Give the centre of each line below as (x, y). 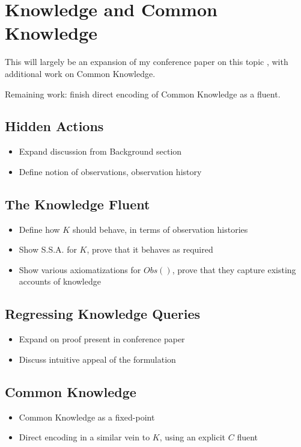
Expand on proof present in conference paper (102, 339)
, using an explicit (193, 437)
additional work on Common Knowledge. (80, 73)
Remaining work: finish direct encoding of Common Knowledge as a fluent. (143, 94)
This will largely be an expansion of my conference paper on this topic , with (147, 62)
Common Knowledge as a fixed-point (87, 417)
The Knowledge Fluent (78, 204)
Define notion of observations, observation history (110, 171)
